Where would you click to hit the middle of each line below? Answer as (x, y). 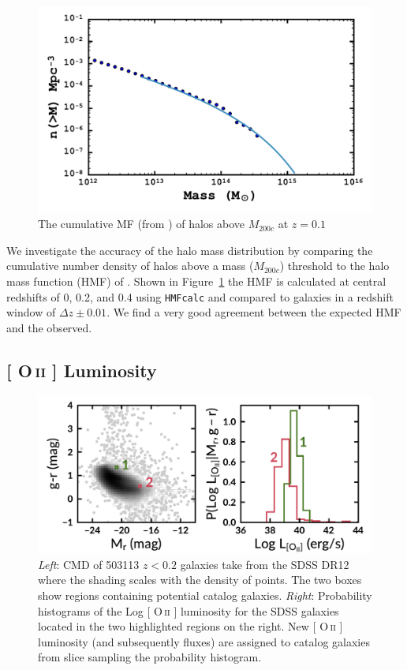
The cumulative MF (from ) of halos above (142, 224)
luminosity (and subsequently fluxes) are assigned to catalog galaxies (204, 641)
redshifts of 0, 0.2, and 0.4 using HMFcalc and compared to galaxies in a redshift (200, 296)
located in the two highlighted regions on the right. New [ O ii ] (190, 626)
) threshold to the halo (334, 266)
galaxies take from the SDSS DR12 (265, 564)
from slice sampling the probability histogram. (150, 657)
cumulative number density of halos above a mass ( (130, 266)
